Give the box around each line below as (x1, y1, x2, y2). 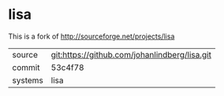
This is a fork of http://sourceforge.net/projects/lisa (8, 31, 175, 41)
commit (12, 61, 40, 72)
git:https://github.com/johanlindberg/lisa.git (50, 49, 211, 60)
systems (12, 75, 43, 86)
